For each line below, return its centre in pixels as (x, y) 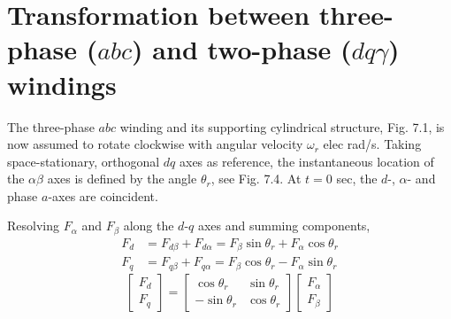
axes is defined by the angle (122, 179)
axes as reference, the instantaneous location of (307, 161)
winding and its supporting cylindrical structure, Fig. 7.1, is (282, 126)
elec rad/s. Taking (372, 144)
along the (149, 226)
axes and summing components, (284, 226)
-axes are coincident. (103, 195)
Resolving (33, 226)
